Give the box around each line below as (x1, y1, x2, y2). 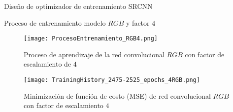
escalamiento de (24, 59, 71, 69)
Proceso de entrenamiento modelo (4, 17, 106, 28)
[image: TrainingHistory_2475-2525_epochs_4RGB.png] (24, 76, 200, 84)
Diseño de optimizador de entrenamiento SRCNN (4, 1, 153, 11)
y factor (126, 17, 150, 28)
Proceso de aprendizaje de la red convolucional (24, 49, 165, 59)
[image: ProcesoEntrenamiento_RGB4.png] (24, 35, 158, 42)
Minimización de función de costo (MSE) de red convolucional (24, 90, 211, 101)
